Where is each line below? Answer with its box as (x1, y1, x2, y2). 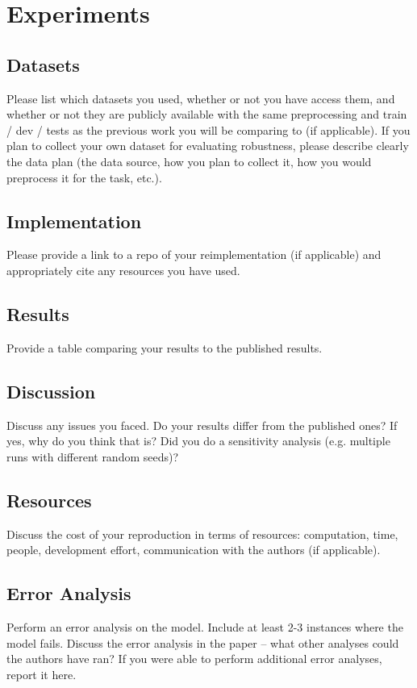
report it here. (6, 665, 77, 682)
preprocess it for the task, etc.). (6, 169, 162, 186)
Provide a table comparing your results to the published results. (6, 339, 323, 356)
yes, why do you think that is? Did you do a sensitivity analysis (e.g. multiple (6, 432, 390, 449)
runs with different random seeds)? (6, 448, 179, 465)
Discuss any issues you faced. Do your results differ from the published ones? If (6, 416, 398, 433)
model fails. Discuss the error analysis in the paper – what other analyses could (6, 634, 399, 651)
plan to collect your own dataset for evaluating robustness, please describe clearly (6, 137, 409, 154)
